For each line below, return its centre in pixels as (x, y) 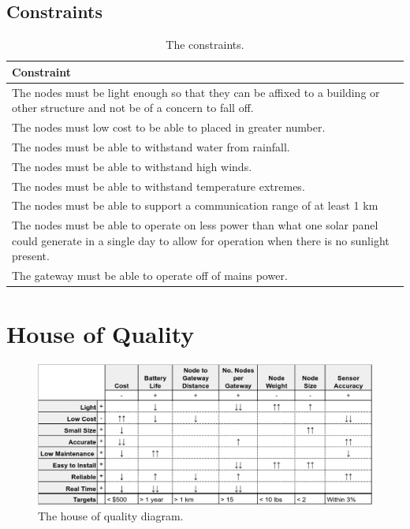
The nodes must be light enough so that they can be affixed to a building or (196, 92)
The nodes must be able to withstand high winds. (132, 166)
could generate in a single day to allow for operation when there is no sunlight (201, 240)
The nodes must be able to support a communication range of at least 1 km (195, 205)
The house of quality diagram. (111, 516)
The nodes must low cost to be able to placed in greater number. (169, 127)
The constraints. (205, 45)
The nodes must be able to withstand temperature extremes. (158, 186)
